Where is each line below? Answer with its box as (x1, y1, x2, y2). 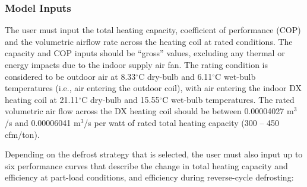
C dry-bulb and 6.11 (138, 70, 213, 82)
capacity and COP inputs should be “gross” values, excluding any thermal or (5, 47, 285, 59)
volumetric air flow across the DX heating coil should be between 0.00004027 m (5, 105, 294, 117)
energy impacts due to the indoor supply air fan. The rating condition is (5, 59, 268, 70)
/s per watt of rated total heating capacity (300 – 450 (84, 116, 280, 128)
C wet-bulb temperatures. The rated (162, 93, 295, 105)
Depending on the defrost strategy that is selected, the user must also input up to (5, 148, 303, 160)
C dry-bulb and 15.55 (81, 93, 160, 105)
